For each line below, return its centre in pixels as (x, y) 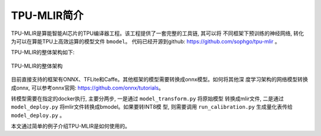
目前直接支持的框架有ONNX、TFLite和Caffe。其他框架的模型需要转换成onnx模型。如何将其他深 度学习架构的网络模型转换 (160, 80)
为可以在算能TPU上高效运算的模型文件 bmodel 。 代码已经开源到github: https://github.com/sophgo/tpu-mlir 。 (146, 41)
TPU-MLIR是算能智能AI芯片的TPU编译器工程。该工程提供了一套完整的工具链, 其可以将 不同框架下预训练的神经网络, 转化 (158, 33)
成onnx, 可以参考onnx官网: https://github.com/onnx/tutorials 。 (87, 88)
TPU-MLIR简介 (47, 15)
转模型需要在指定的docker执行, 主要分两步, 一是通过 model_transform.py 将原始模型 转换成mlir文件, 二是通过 (147, 99)
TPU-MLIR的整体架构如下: (43, 52)
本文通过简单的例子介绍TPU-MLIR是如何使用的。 (71, 126)
